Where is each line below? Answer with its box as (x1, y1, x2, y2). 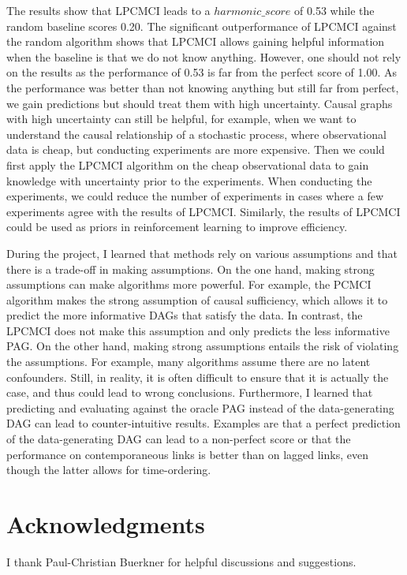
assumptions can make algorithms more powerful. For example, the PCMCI (6, 276, 372, 293)
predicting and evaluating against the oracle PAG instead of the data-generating (6, 399, 394, 416)
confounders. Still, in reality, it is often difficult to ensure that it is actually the (6, 368, 389, 385)
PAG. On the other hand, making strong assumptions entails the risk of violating (6, 338, 399, 354)
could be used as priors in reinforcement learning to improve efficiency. (6, 218, 348, 235)
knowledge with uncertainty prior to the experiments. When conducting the (6, 172, 372, 189)
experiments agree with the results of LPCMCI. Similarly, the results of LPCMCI (6, 203, 401, 219)
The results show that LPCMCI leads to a (6, 2, 211, 18)
